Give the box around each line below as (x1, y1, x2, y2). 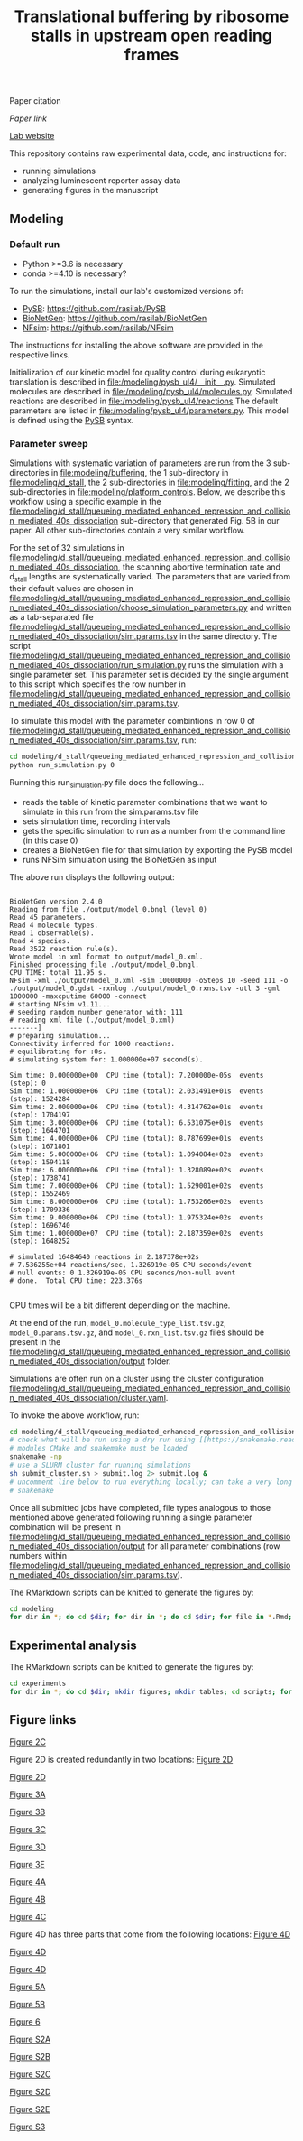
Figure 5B (9, 1998, 46, 2009)
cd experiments (9, 1679, 67, 1689)
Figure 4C (9, 1911, 47, 1922)
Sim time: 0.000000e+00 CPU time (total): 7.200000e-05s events (9, 1070, 264, 1080)
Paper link (9, 113, 48, 124)
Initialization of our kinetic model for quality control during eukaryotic (9, 366, 266, 377)
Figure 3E (9, 1858, 45, 1869)
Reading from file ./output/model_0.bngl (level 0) (9, 904, 207, 913)
